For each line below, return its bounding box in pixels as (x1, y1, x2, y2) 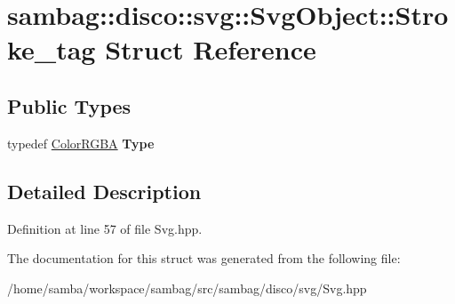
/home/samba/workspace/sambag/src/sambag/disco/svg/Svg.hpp (7, 278, 367, 297)
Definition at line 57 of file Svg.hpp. (7, 219, 203, 237)
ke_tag (7, 31, 96, 68)
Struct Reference (105, 31, 316, 68)
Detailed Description (7, 177, 202, 204)
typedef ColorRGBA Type (7, 133, 155, 152)
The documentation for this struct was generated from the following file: (7, 249, 401, 268)
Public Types (7, 92, 132, 119)
